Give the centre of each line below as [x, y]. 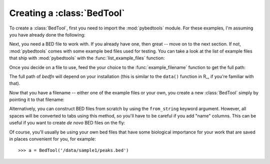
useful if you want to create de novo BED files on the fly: [67, 123]
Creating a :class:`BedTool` [67, 13]
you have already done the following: [47, 34]
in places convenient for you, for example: [52, 139]
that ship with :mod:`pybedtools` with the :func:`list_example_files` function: [87, 58]
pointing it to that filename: [37, 99]
